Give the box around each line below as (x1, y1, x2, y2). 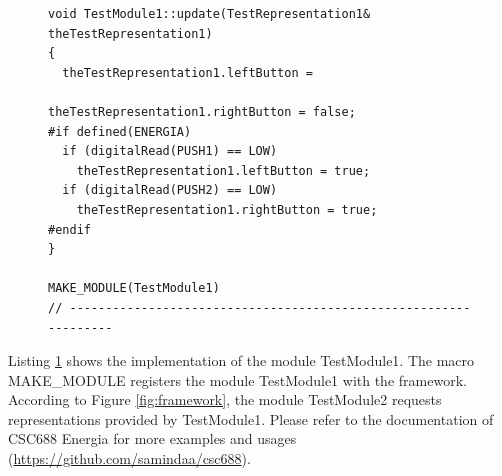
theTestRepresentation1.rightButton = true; (76, 202, 378, 217)
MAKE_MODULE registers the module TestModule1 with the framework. (8, 369, 467, 390)
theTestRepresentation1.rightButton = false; (48, 104, 356, 119)
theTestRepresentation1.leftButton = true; (76, 163, 371, 178)
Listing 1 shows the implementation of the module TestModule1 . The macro (8, 350, 475, 371)
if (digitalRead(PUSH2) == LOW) (62, 183, 278, 198)
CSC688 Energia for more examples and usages (8, 428, 297, 449)
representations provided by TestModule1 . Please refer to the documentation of (8, 408, 494, 429)
